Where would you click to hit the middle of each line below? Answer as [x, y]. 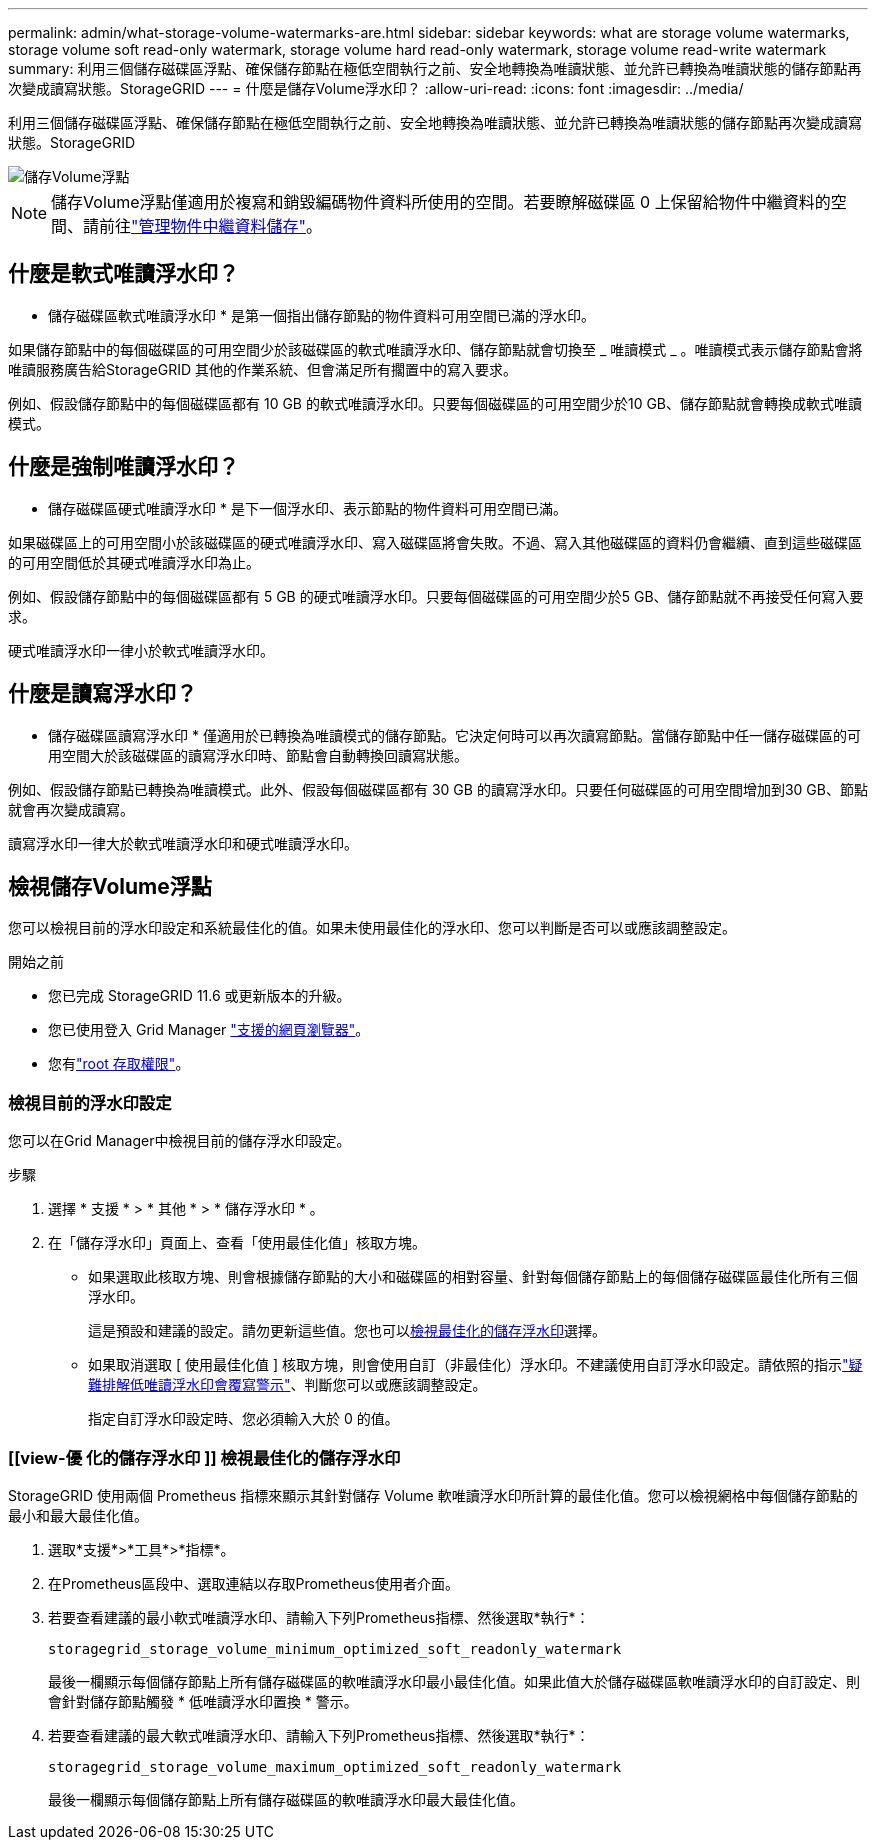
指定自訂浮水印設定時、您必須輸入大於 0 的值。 [243, 1419]
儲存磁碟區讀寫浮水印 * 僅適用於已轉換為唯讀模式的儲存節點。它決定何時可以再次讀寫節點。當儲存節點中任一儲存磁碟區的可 [454, 735]
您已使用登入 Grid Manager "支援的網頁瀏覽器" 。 [209, 1030]
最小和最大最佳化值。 [78, 1515]
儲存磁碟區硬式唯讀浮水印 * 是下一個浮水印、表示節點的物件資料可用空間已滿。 [307, 508]
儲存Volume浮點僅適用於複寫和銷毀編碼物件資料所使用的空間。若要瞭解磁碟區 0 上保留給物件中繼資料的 [441, 202]
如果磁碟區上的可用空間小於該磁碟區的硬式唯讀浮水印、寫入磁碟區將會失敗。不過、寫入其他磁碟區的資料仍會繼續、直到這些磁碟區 [435, 542]
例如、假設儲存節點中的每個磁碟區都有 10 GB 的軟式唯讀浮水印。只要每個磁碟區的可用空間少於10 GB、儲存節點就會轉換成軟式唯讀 [435, 403]
